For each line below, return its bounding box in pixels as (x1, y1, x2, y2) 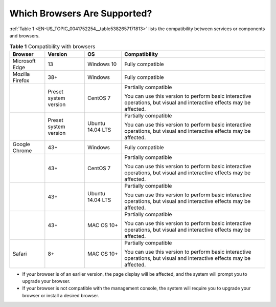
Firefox (12, 77, 30, 84)
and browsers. (9, 32, 40, 38)
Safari (12, 250, 27, 257)
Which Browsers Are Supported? (9, 8, 152, 19)
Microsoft (12, 57, 36, 64)
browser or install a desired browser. (22, 292, 100, 298)
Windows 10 (87, 60, 117, 68)
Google (12, 140, 30, 148)
